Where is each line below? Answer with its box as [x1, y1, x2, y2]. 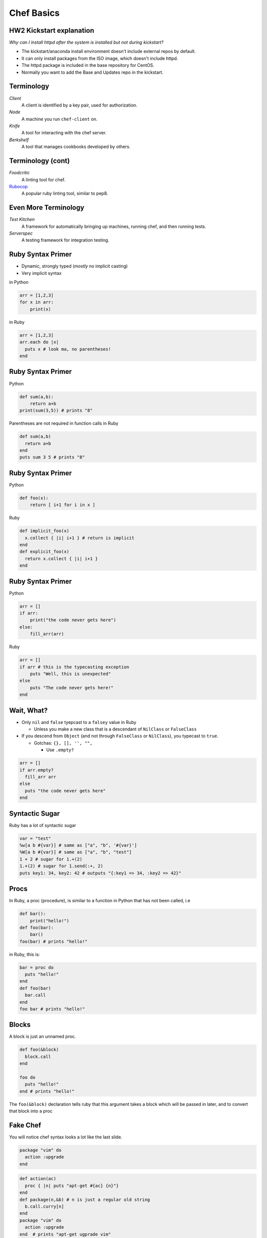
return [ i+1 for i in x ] [30, 502, 96, 508]
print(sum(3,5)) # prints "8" [19, 408, 93, 413]
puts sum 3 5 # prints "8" [19, 455, 85, 460]
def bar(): [19, 911, 46, 917]
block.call [25, 1054, 51, 1059]
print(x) [30, 306, 51, 312]
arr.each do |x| [19, 339, 59, 345]
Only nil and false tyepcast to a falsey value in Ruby [21, 719, 136, 725]
